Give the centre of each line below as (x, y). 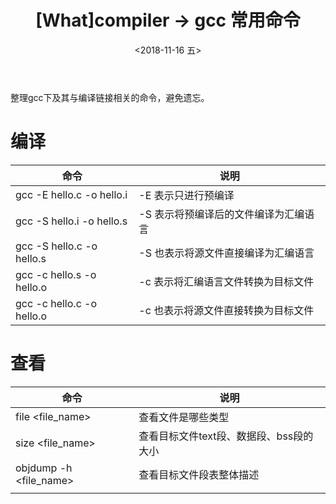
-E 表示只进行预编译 (186, 195)
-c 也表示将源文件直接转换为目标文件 (226, 310)
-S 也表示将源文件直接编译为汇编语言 (226, 253)
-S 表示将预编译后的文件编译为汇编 (221, 214)
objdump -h (44, 468)
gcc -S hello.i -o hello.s (71, 221)
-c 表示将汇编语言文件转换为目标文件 (226, 281)
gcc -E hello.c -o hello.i (71, 194)
